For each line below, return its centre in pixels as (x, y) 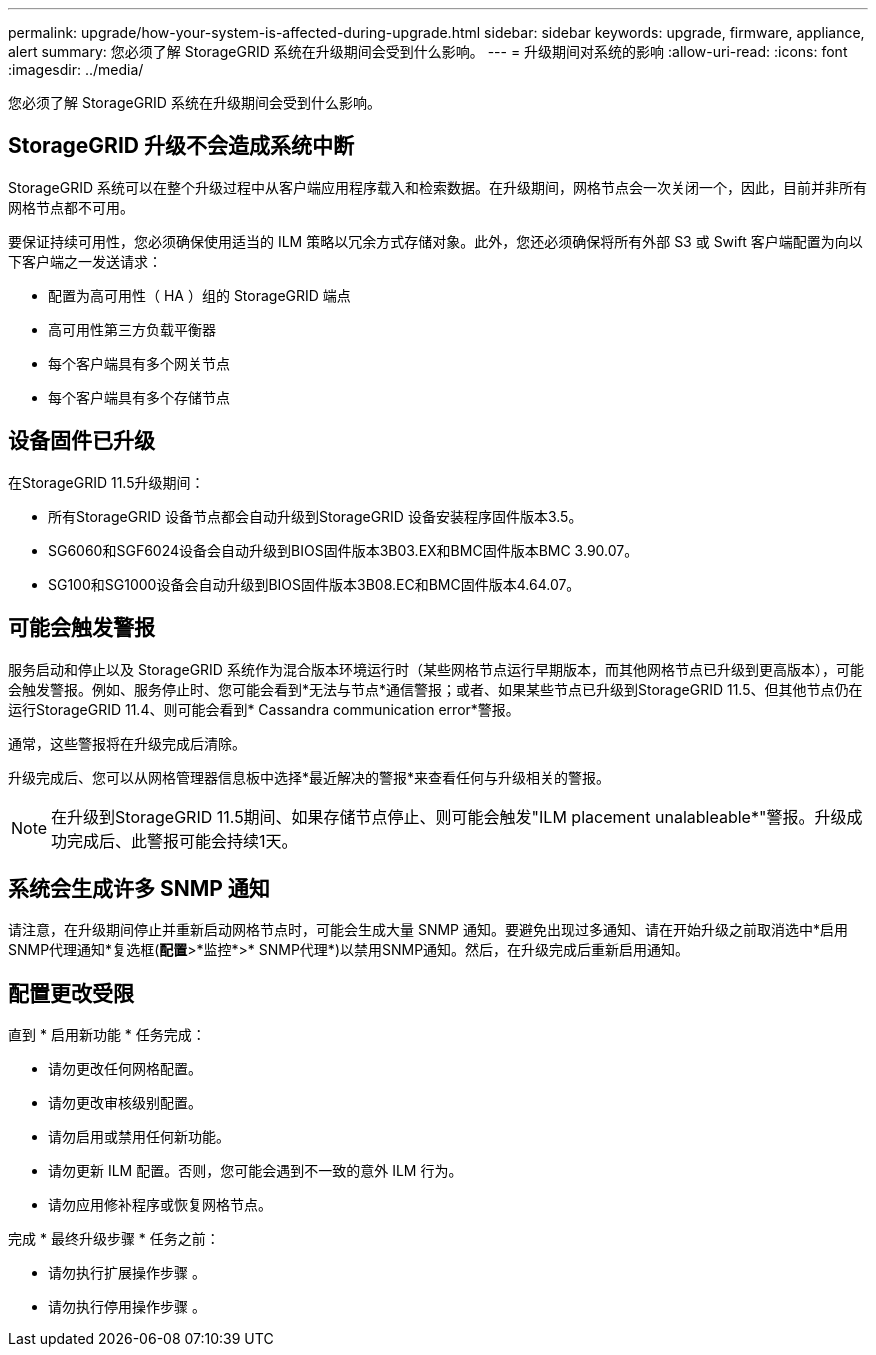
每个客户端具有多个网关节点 (139, 363)
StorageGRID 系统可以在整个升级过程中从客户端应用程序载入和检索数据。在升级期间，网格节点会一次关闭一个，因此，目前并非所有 (437, 187)
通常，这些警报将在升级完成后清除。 (127, 743)
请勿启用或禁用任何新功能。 (139, 1137)
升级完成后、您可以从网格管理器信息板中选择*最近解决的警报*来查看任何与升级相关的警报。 (309, 777)
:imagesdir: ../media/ (76, 69)
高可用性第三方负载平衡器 (132, 329)
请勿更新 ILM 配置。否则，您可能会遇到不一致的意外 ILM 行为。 (255, 1171)
